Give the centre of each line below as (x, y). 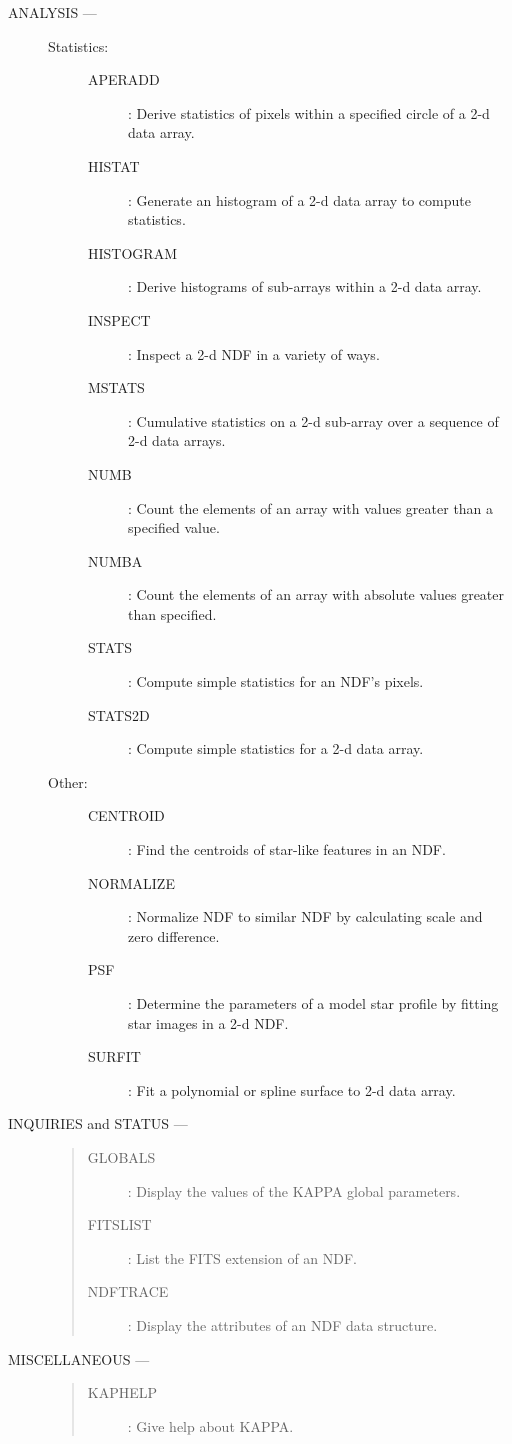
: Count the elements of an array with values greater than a (311, 507)
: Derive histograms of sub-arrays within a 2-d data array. (305, 286)
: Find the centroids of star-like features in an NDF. (287, 849)
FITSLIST (119, 1224)
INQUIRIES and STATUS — (98, 1123)
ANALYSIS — (52, 12)
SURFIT (114, 1056)
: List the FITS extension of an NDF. (242, 1257)
